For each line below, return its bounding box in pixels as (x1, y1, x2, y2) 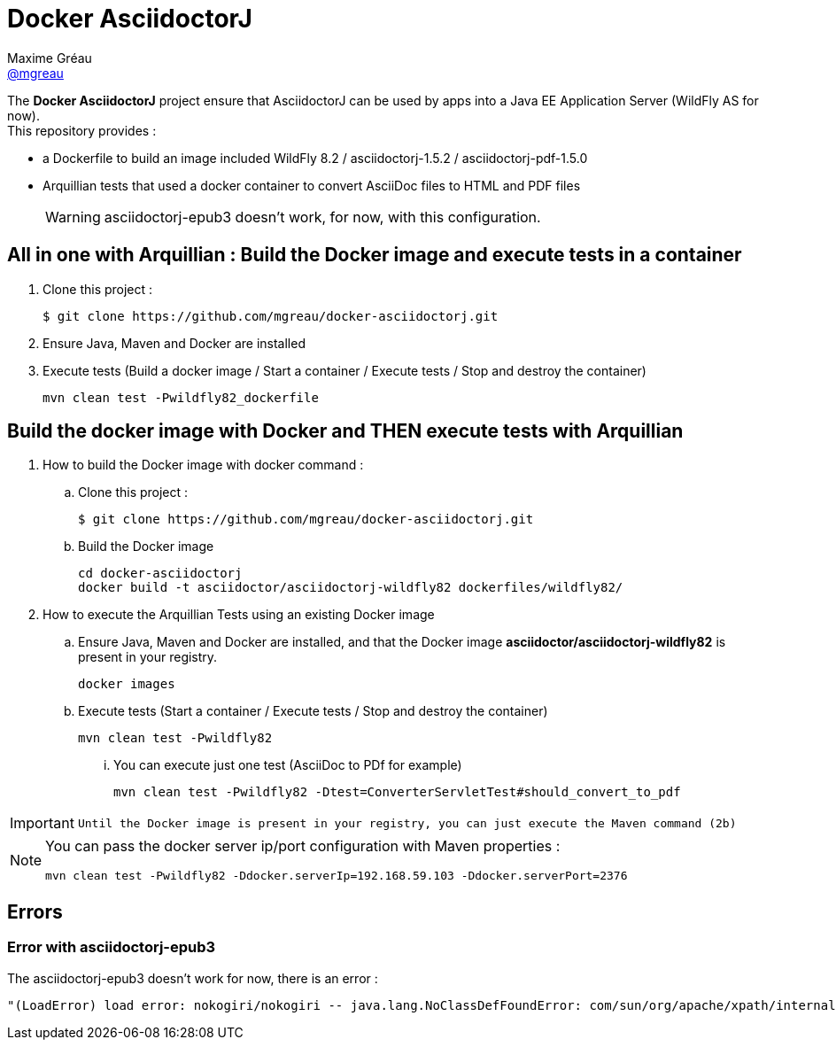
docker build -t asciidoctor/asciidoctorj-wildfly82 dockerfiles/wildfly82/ (78, 580, 623, 595)
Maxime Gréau (7, 50, 92, 66)
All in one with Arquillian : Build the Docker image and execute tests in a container (7, 244, 742, 267)
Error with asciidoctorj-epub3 (7, 938, 216, 957)
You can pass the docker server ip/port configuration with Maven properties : (45, 837, 561, 856)
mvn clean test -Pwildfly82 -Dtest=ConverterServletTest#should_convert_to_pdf (113, 785, 681, 800)
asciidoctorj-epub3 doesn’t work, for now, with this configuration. (104, 207, 541, 226)
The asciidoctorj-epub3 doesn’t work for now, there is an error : (7, 970, 378, 986)
